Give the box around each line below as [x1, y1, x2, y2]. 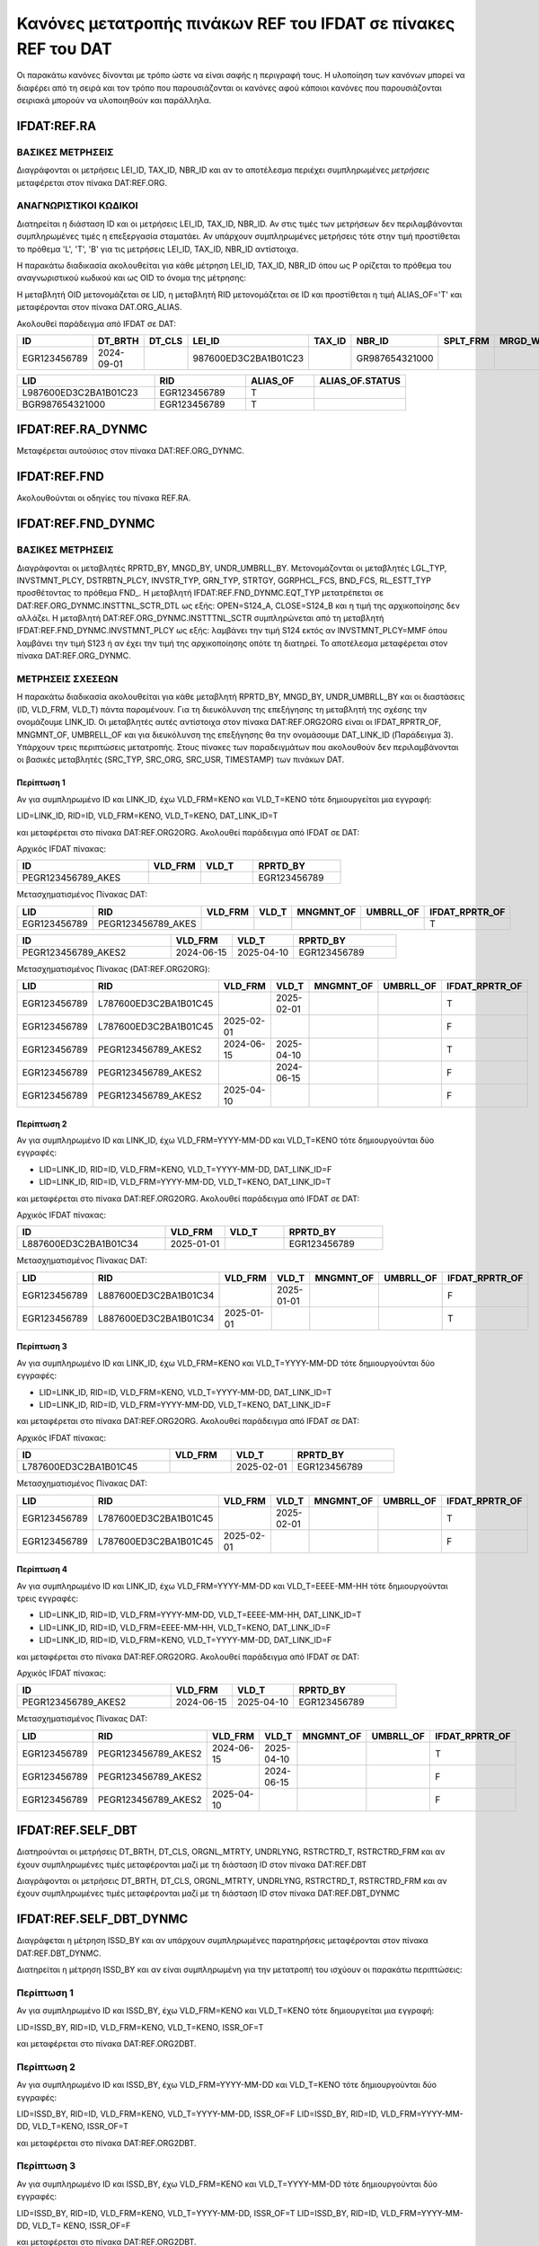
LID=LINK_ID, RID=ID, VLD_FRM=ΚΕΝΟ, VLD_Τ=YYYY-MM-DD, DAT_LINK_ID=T [39, 1386, 332, 1397]
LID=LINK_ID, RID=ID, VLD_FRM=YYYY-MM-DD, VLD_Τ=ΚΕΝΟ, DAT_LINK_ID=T [39, 1177, 331, 1188]
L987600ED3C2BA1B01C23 [22, 386, 138, 399]
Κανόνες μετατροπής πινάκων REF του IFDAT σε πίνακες [16, 13, 455, 33]
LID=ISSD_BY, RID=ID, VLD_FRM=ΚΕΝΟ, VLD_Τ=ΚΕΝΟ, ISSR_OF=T [16, 2021, 264, 2032]
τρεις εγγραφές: [16, 1593, 79, 1604]
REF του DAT [16, 39, 112, 58]
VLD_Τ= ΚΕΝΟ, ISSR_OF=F [31, 2220, 131, 2231]
